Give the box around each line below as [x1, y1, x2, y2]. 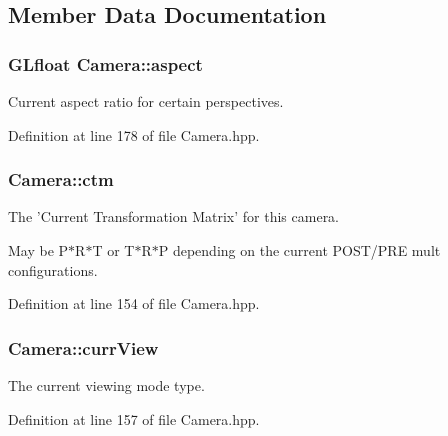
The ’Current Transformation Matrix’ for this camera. [8, 206, 340, 227]
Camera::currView [8, 335, 159, 360]
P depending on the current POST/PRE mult [158, 240, 441, 260]
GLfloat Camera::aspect [8, 51, 203, 76]
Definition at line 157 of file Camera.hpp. [8, 408, 260, 429]
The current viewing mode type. [8, 375, 205, 395]
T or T [92, 240, 135, 260]
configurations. [8, 259, 98, 280]
